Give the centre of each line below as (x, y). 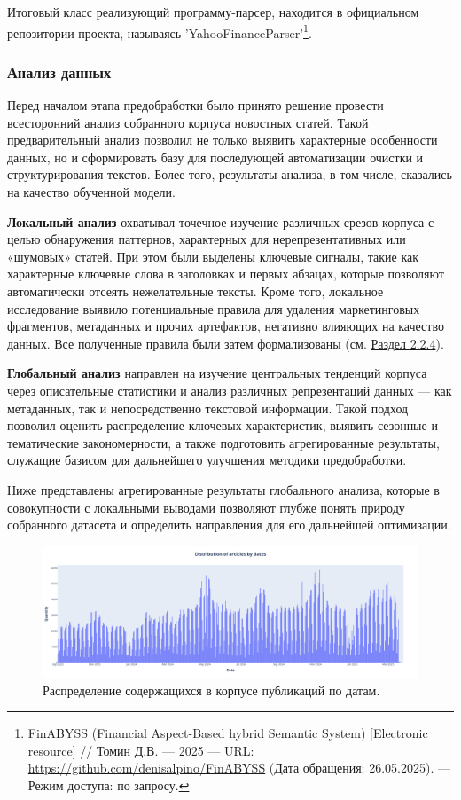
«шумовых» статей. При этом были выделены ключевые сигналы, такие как (213, 256)
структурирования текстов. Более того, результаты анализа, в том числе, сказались (230, 174)
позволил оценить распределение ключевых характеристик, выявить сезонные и (223, 425)
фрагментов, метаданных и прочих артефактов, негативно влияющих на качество (226, 326)
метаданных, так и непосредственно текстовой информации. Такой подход (208, 408)
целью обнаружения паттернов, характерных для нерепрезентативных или (207, 239)
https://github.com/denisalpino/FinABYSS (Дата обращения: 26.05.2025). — (239, 768)
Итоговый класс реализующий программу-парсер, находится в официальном (213, 12)
